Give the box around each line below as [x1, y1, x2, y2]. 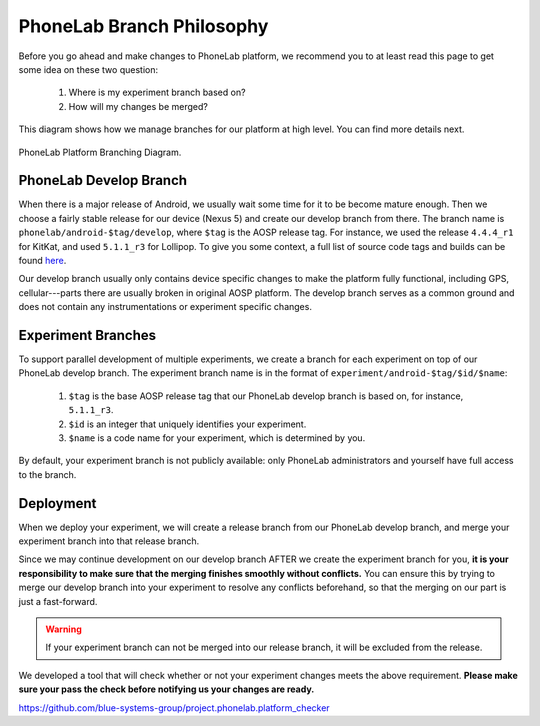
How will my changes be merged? [68, 100, 209, 112]
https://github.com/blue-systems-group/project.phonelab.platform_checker [18, 701, 330, 714]
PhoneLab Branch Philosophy [18, 15, 269, 37]
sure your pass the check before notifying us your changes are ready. [18, 683, 315, 695]
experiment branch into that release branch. [18, 535, 200, 547]
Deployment [18, 495, 97, 512]
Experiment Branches [18, 326, 157, 344]
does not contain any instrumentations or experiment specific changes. [18, 301, 312, 313]
